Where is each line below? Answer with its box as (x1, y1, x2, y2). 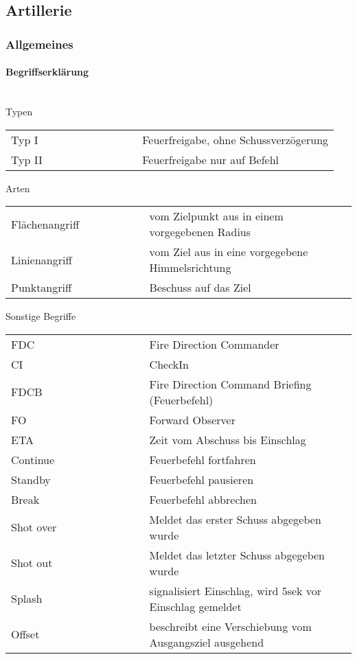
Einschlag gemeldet (149, 598, 242, 614)
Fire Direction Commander (149, 336, 279, 352)
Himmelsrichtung (149, 259, 231, 276)
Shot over (11, 519, 57, 535)
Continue (11, 451, 55, 467)
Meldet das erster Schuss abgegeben (149, 511, 321, 527)
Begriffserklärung (5, 65, 89, 79)
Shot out (11, 555, 53, 571)
